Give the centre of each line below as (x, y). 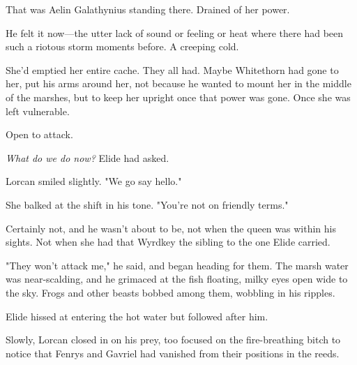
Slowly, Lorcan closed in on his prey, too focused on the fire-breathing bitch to (173, 340)
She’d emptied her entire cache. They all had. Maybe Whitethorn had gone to (172, 69)
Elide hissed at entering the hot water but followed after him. (137, 316)
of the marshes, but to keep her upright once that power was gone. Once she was (178, 97)
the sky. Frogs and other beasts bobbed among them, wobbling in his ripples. (170, 292)
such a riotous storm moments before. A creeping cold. (122, 46)
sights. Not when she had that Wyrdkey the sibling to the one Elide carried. (168, 242)
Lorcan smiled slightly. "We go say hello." (94, 181)
